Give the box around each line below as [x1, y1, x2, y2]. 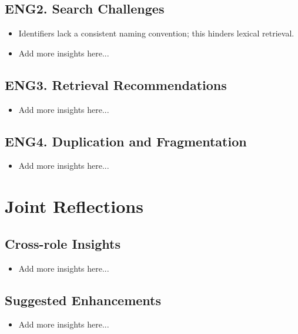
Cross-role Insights [5, 234, 120, 252]
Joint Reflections [5, 194, 143, 218]
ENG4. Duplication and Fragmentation [5, 132, 247, 150]
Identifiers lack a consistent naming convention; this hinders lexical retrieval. [18, 27, 294, 39]
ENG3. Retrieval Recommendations [5, 75, 227, 93]
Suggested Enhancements [5, 290, 162, 309]
